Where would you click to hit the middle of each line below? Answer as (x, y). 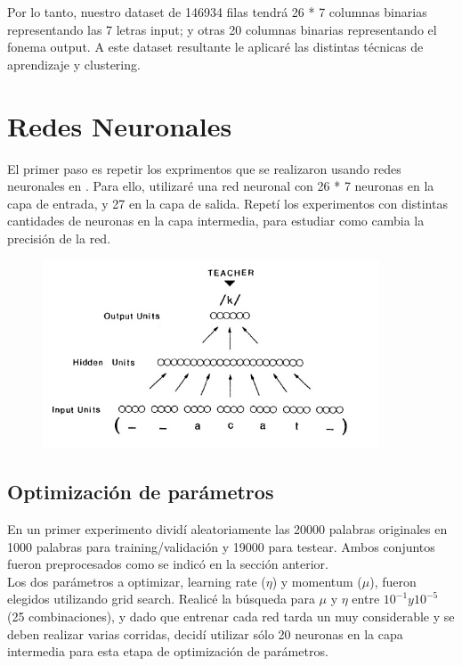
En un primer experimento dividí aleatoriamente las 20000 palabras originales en (227, 529)
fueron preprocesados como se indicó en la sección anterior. (168, 564)
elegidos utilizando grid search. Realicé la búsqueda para (161, 599)
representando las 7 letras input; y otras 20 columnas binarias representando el (222, 29)
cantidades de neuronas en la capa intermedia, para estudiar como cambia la (216, 221)
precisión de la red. (59, 238)
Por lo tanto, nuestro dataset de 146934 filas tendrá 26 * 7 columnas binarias (217, 12)
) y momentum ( (317, 581)
